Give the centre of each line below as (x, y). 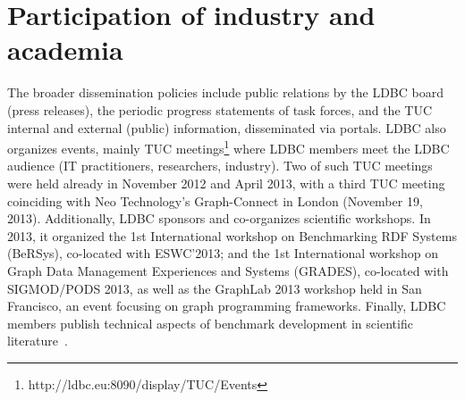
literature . (38, 341)
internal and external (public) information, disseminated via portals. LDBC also (227, 127)
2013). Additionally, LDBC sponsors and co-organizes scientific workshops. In (219, 218)
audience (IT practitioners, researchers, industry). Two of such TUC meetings (220, 166)
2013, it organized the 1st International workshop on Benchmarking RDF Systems (232, 235)
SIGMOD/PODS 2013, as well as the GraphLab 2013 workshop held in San (215, 288)
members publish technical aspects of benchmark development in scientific (210, 323)
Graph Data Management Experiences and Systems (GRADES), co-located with (228, 270)
